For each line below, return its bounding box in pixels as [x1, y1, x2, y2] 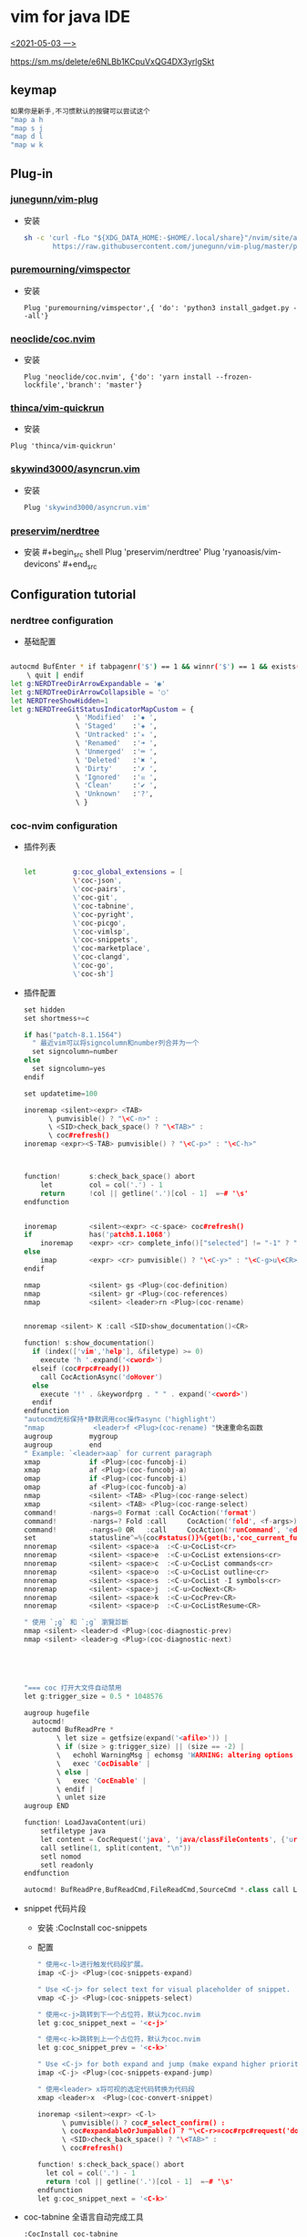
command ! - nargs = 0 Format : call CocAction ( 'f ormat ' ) [23, 1508, 258, 1517]
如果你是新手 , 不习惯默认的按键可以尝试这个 [10, 107, 151, 116]
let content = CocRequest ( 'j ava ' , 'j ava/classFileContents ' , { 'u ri [40, 1835, 302, 1844]
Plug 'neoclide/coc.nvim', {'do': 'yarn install [23, 372, 212, 382]
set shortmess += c [23, 1014, 90, 1023]
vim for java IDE [10, 6, 131, 27]
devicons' [23, 558, 61, 569]
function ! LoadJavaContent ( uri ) [23, 1818, 147, 1827]
